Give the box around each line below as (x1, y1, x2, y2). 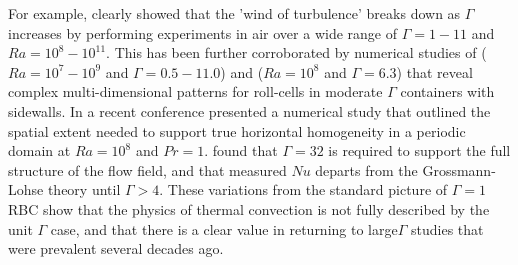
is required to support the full (328, 140, 511, 161)
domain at (8, 140, 71, 161)
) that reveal (396, 61, 473, 82)
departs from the (315, 159, 418, 180)
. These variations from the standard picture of (159, 179, 448, 200)
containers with (400, 81, 495, 102)
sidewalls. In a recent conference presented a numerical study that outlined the (8, 100, 491, 121)
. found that (204, 140, 278, 161)
